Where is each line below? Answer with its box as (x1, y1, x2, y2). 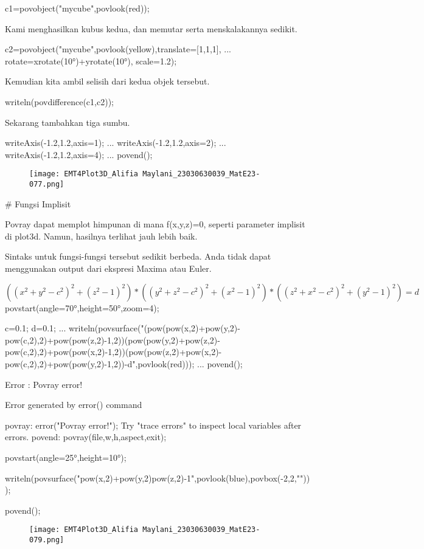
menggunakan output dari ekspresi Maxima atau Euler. (5, 262, 212, 275)
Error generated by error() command (5, 398, 142, 411)
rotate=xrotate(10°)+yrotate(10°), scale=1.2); (5, 54, 177, 67)
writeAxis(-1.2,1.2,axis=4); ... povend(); (5, 148, 153, 161)
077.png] (29, 180, 64, 188)
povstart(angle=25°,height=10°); (5, 451, 127, 463)
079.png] (29, 536, 64, 544)
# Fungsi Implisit (5, 197, 71, 210)
